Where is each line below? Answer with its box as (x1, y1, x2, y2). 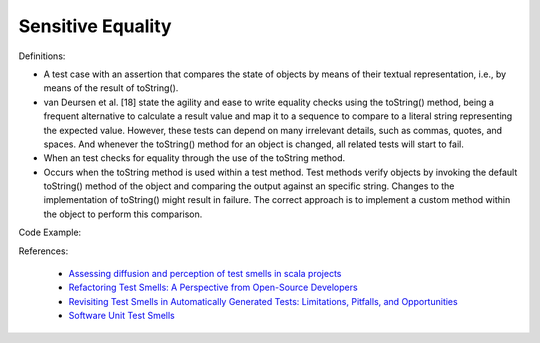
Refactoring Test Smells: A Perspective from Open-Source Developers (68, 281, 359, 294)
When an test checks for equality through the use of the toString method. (43, 152, 346, 164)
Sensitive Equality (18, 15, 172, 37)
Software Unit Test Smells (68, 310, 175, 322)
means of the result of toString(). (43, 82, 179, 94)
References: (18, 245, 69, 257)
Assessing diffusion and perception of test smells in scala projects (68, 268, 342, 280)
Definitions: (18, 50, 66, 62)
